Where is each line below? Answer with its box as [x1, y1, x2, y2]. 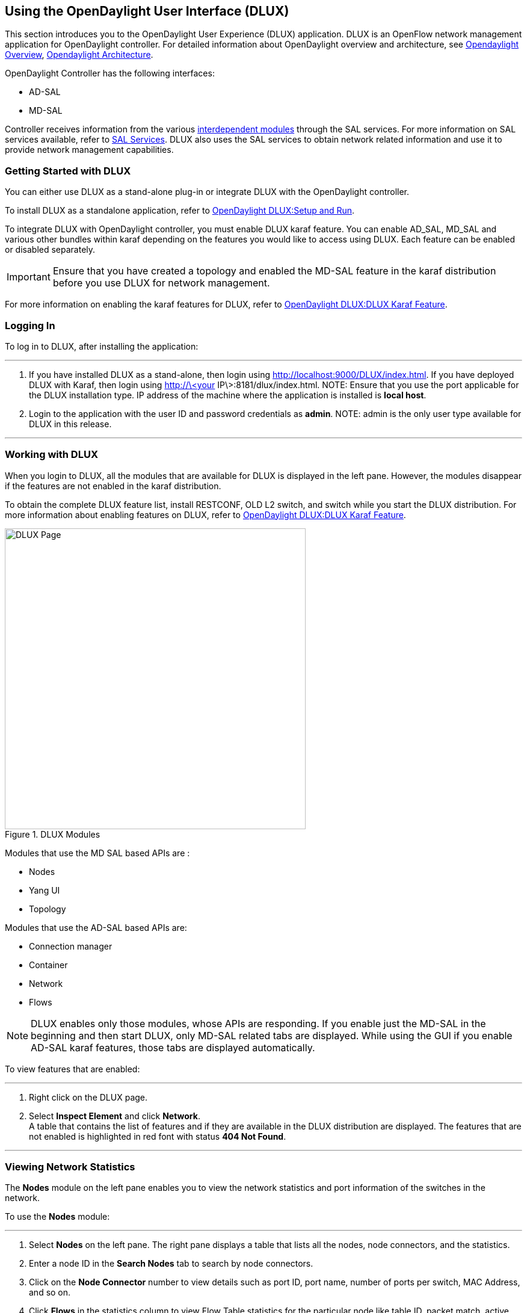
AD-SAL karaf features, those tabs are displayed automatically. [31, 1041, 315, 1054]
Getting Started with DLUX [5, 164, 131, 177]
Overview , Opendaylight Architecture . [5, 49, 153, 60]
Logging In [5, 319, 55, 332]
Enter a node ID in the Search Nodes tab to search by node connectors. [29, 1258, 313, 1269]
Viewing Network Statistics [5, 1161, 135, 1173]
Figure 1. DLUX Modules [5, 829, 100, 839]
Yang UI [29, 885, 60, 895]
